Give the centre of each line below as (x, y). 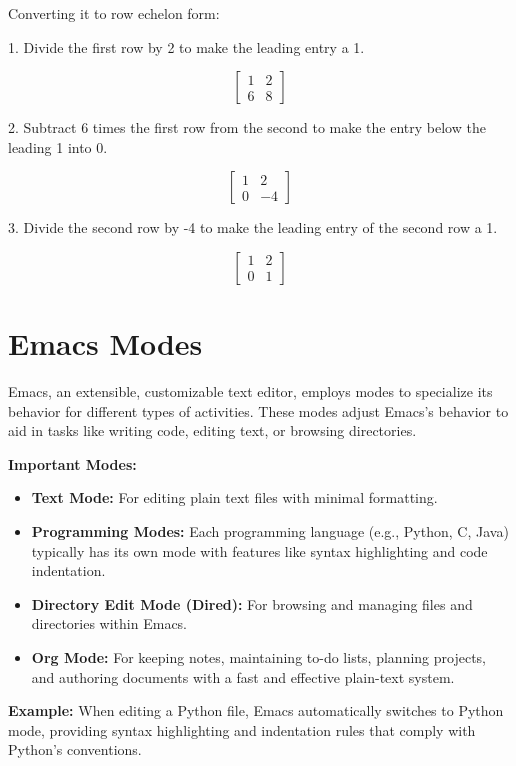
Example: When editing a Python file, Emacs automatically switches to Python (256, 710)
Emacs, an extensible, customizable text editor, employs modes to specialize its (250, 391)
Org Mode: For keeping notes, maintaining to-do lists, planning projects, (258, 657)
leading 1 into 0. (58, 146)
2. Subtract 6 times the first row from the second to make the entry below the (247, 127)
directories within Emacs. (109, 623)
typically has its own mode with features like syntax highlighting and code (259, 550)
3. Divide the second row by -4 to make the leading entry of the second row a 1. (253, 227)
